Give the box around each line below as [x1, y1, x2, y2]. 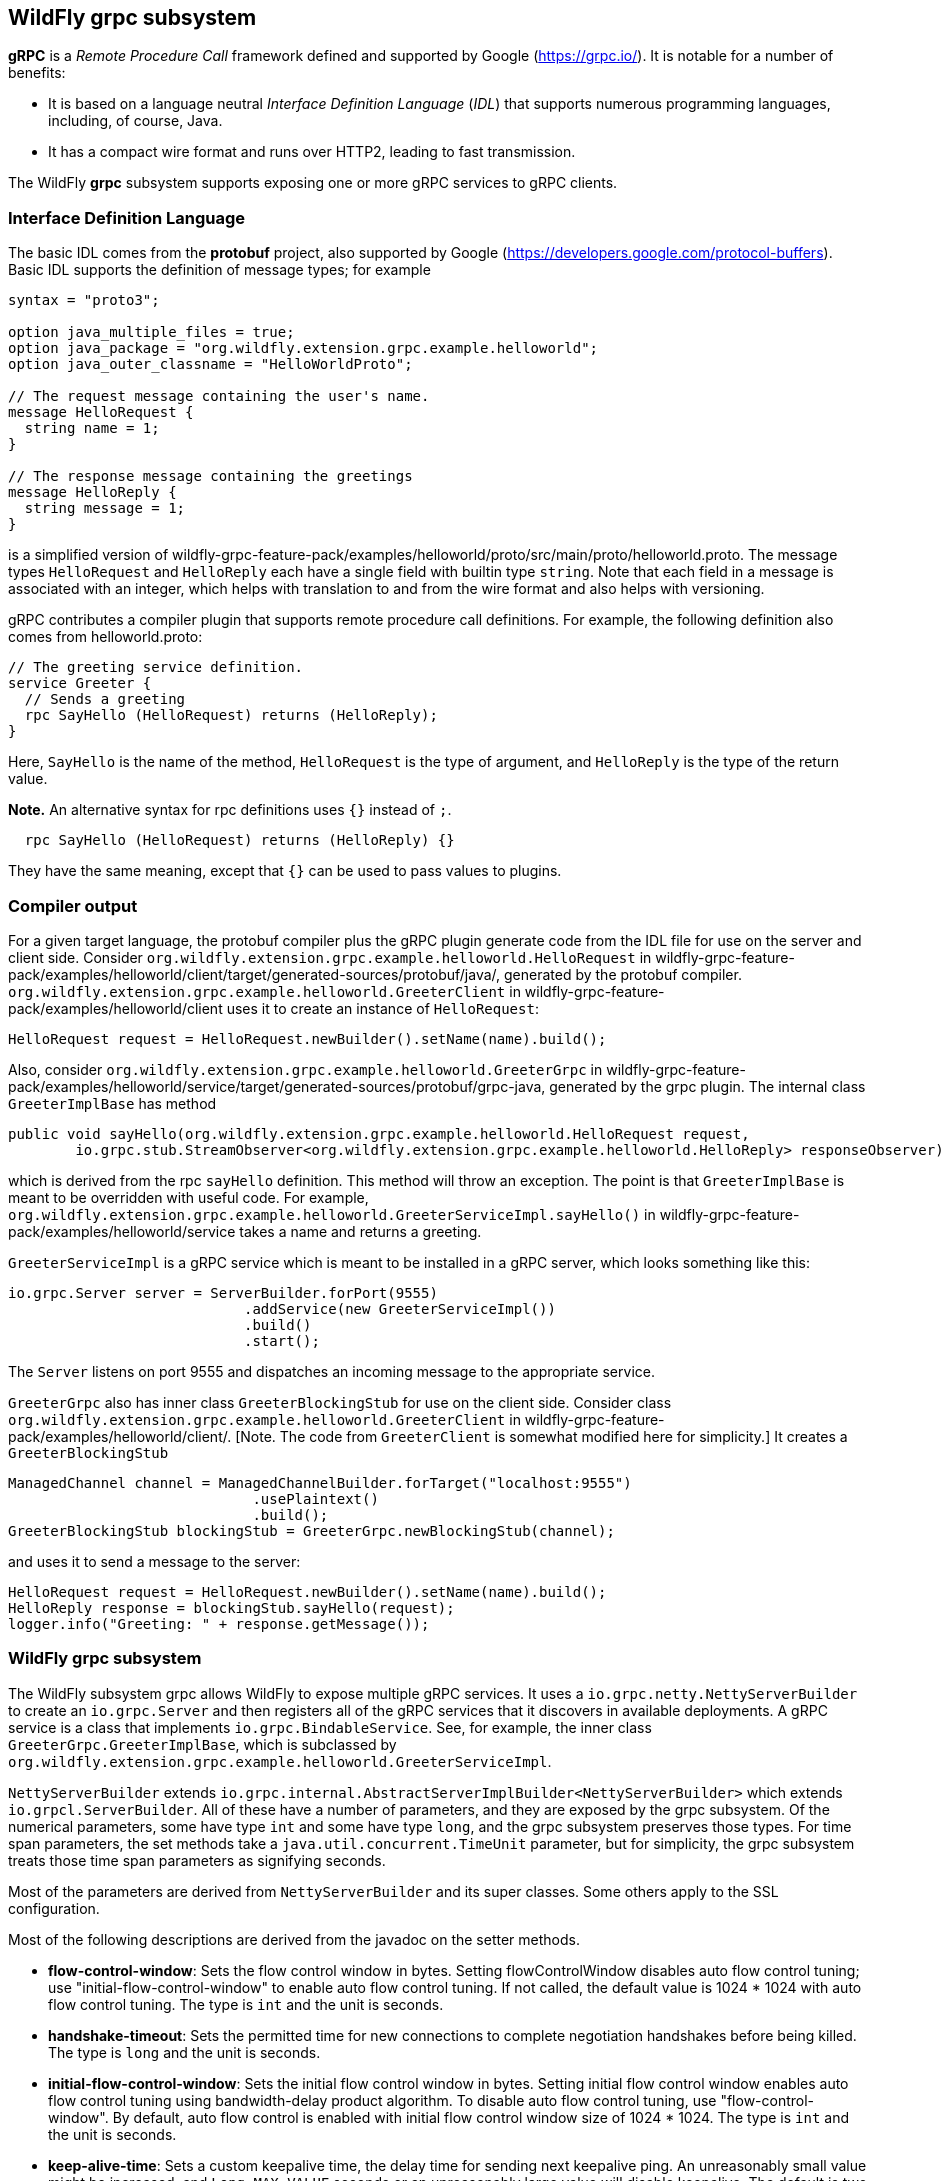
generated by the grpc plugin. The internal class [549, 1077, 866, 1095]
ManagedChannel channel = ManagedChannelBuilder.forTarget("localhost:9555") [8, 1474, 632, 1491]
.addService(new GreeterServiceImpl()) [244, 1300, 556, 1317]
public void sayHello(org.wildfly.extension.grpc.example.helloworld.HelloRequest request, [8, 1125, 750, 1142]
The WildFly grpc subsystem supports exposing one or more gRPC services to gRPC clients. [8, 174, 618, 192]
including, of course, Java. [48, 112, 223, 130]
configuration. [8, 1899, 100, 1917]
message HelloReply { [8, 484, 177, 501]
